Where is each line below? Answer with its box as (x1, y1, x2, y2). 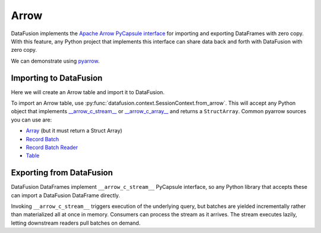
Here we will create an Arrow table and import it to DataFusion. (11, 88, 165, 95)
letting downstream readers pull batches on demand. (11, 219, 141, 226)
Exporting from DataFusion (11, 167, 113, 178)
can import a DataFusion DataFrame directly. (11, 191, 120, 199)
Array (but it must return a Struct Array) (26, 127, 122, 134)
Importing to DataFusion (11, 73, 103, 83)
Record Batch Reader (26, 144, 78, 151)
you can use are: (11, 116, 52, 123)
